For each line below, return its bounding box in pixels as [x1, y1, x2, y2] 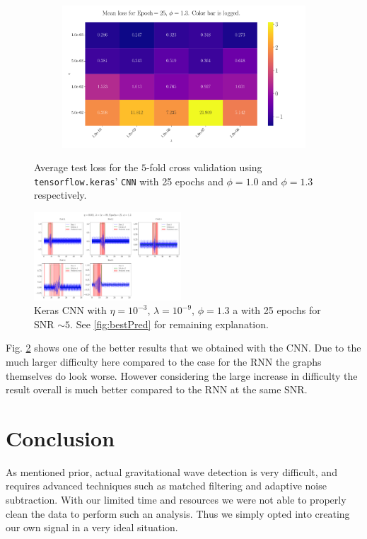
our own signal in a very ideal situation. [6, 520, 178, 535]
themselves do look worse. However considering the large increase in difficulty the [6, 368, 358, 383]
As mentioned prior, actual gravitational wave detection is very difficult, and [6, 464, 337, 479]
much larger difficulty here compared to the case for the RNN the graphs [6, 354, 322, 369]
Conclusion [6, 423, 115, 452]
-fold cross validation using [146, 160, 262, 175]
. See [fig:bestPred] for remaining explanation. [70, 316, 269, 331]
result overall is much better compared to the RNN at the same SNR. [6, 382, 308, 397]
